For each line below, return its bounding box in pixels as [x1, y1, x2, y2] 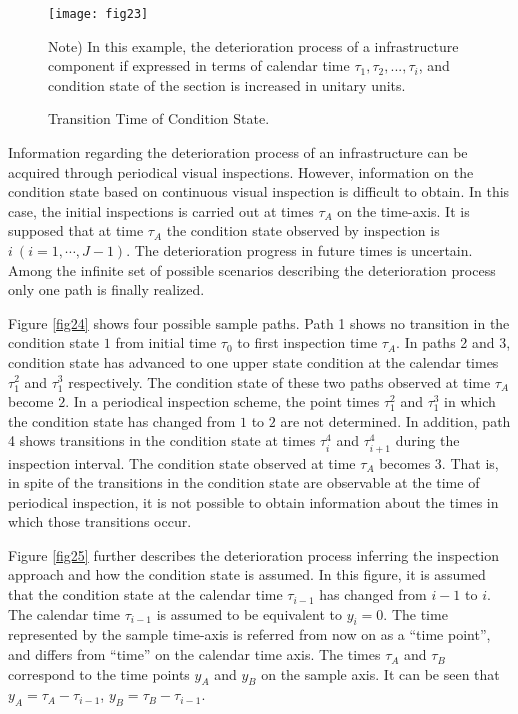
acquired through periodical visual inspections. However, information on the [8, 161, 474, 182]
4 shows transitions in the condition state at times [8, 430, 316, 451]
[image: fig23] [48, 7, 149, 21]
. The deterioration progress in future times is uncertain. [126, 240, 473, 260]
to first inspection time [237, 332, 378, 353]
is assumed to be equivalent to [156, 603, 342, 624]
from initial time [115, 332, 217, 353]
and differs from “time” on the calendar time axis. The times [8, 644, 381, 665]
